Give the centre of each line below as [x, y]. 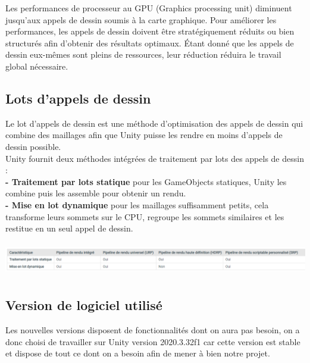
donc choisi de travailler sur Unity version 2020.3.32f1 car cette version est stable [153, 341]
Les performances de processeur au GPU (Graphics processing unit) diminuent [149, 8]
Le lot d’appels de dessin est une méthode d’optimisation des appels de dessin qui [154, 123]
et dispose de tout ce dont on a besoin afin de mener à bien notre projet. [138, 353]
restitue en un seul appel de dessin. [69, 228]
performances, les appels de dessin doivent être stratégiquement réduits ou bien [150, 31]
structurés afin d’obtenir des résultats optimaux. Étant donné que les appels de [150, 43]
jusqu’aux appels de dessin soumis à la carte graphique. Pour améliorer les [141, 19]
